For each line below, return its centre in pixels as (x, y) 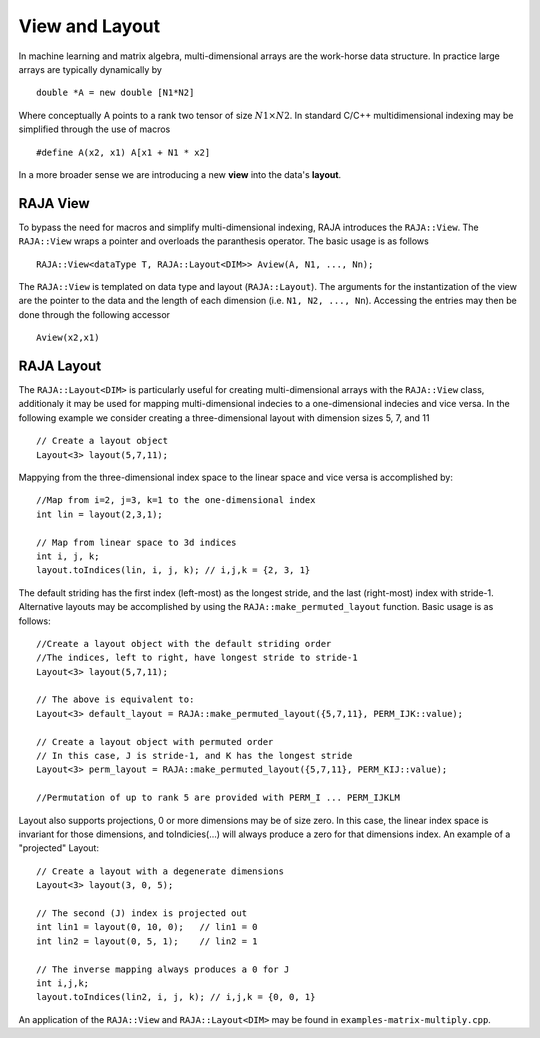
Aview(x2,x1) (68, 338)
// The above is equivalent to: (115, 699)
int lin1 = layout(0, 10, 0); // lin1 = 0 (147, 927)
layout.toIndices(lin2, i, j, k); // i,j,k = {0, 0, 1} (176, 997)
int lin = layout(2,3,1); (100, 514)
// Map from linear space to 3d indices (136, 542)
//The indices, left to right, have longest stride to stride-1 (197, 658)
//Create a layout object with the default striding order (184, 643)
